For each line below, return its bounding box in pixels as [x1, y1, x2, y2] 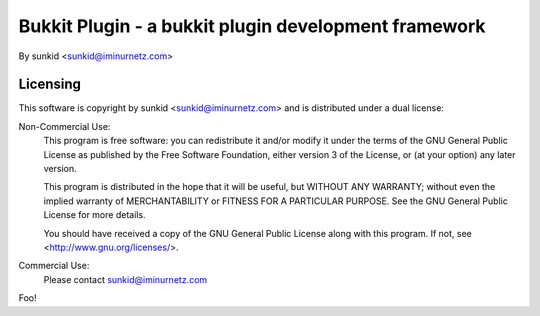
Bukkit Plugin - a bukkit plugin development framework [18, 15, 486, 37]
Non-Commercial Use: [18, 120, 111, 132]
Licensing [18, 76, 82, 93]
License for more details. [43, 209, 146, 221]
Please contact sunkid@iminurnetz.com [43, 273, 208, 285]
